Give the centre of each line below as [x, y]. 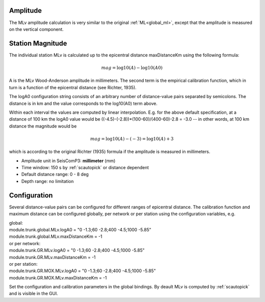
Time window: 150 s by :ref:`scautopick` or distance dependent [85, 168]
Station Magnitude [38, 43]
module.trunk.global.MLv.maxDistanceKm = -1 [56, 237]
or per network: [25, 243]
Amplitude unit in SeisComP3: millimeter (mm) [68, 161]
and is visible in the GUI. [34, 294]
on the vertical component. [36, 29]
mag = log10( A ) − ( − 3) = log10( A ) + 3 [132, 139]
